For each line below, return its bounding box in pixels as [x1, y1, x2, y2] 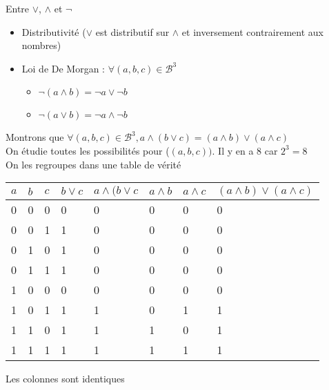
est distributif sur [95, 24, 170, 39]
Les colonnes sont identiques [6, 371, 125, 386]
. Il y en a [212, 143, 254, 157]
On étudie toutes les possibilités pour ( [6, 143, 170, 157]
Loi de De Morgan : [21, 61, 106, 75]
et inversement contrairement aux [181, 24, 323, 39]
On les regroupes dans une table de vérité [6, 157, 181, 171]
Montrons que [6, 130, 64, 144]
